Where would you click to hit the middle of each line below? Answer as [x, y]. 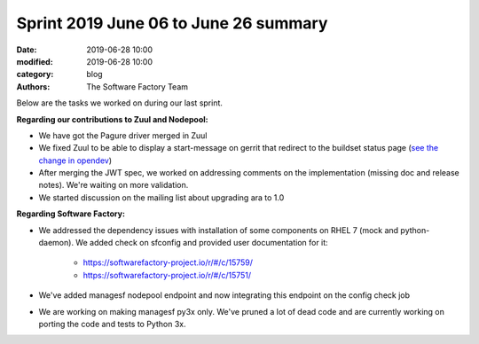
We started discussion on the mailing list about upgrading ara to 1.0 [161, 197]
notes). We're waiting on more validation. [114, 185]
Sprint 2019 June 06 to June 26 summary [172, 23]
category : [35, 74]
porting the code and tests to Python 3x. [112, 324]
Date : [27, 50]
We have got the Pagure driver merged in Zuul [123, 135]
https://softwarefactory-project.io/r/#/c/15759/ [168, 262]
